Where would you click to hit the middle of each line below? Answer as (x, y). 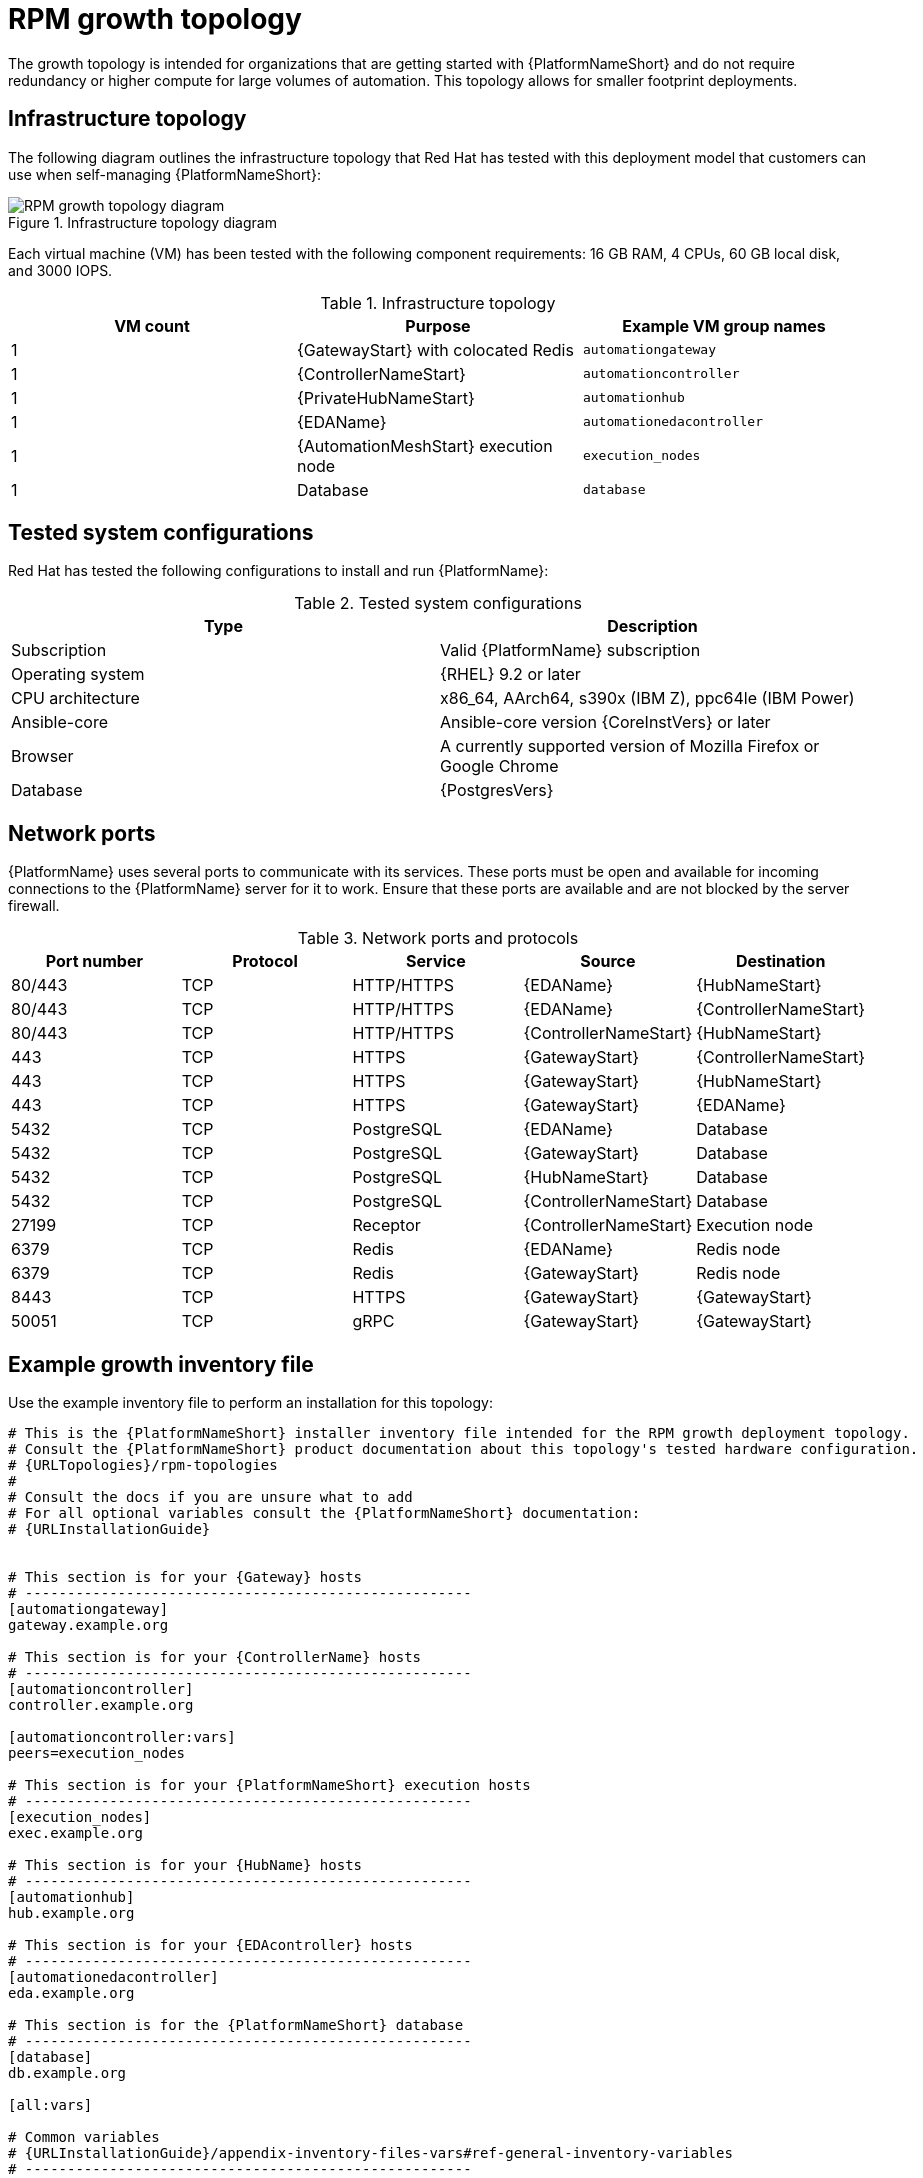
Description (652, 626)
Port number (94, 961)
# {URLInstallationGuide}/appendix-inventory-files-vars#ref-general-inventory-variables (370, 2153)
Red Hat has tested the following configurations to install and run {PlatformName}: (278, 571)
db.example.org (67, 2073)
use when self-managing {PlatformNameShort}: (164, 174)
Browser (42, 756)
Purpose (438, 325)
